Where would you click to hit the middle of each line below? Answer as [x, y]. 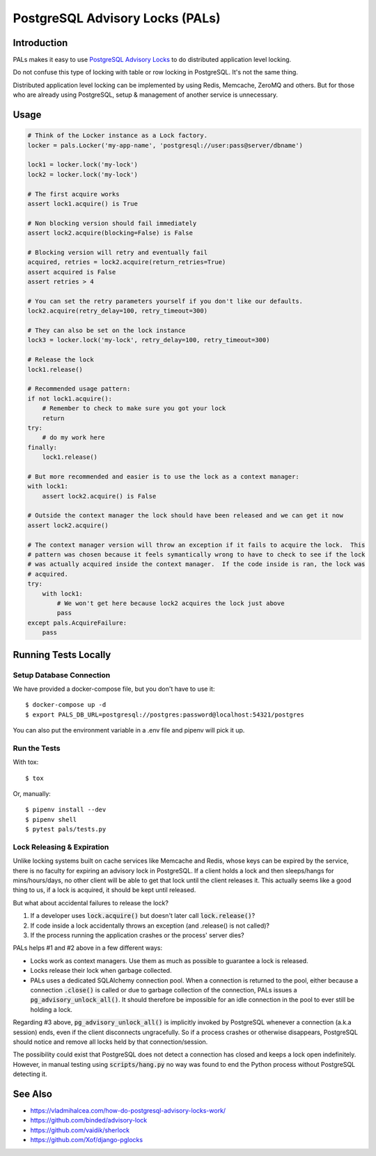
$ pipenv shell [51, 819]
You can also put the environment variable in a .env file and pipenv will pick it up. [129, 731]
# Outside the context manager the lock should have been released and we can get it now [186, 516]
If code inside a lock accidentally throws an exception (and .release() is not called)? [150, 925]
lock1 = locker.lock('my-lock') [83, 165]
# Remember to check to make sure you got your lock [134, 408]
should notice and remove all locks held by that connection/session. [110, 1042]
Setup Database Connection [62, 675]
